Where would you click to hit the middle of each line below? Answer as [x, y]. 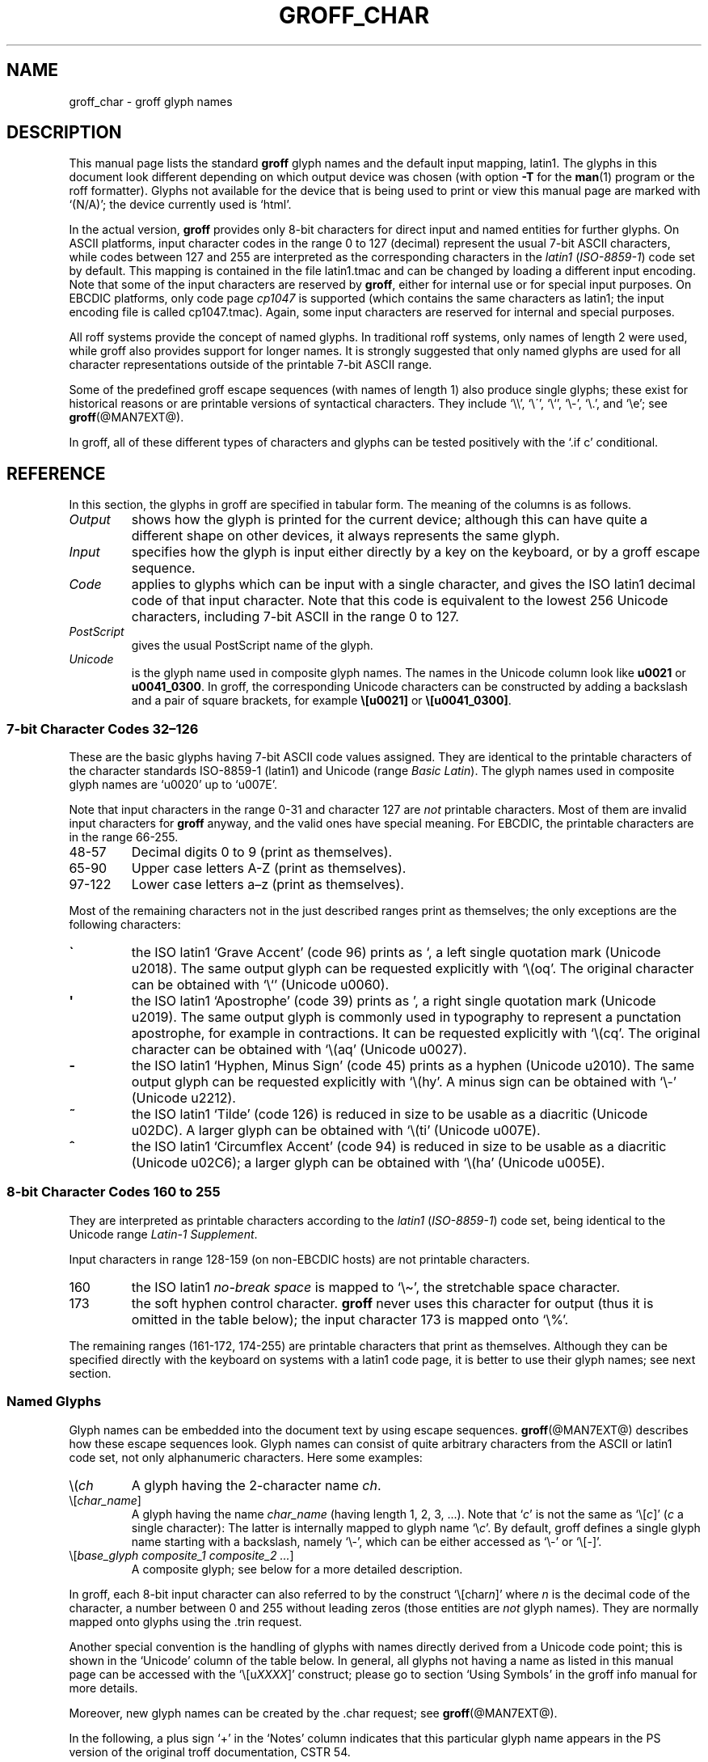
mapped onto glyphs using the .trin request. [185, 1621]
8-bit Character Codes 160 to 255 [114, 1192]
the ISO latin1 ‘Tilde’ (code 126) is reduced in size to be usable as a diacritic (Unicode [390, 1114]
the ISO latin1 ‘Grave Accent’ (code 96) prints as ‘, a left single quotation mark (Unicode [396, 953]
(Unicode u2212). [183, 1098]
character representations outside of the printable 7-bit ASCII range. [251, 365]
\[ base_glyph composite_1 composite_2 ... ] [181, 1555]
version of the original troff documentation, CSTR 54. [210, 1751]
